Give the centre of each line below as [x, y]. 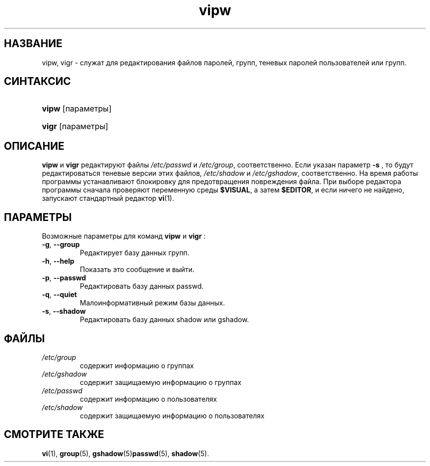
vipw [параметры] [77, 109]
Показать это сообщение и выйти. [137, 270]
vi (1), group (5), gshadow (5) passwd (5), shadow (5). [125, 453]
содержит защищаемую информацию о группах [161, 382]
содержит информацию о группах [137, 365]
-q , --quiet [59, 295]
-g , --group [61, 245]
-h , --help [58, 261]
